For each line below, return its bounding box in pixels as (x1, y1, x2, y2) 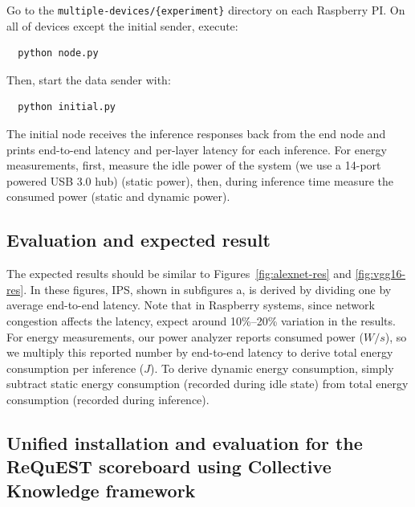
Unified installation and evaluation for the (6, 430, 363, 455)
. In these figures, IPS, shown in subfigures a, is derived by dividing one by (23, 280, 392, 297)
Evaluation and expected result (6, 227, 271, 252)
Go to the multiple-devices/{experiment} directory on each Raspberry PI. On (6, 2, 405, 18)
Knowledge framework (6, 477, 196, 502)
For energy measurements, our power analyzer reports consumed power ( (6, 328, 364, 345)
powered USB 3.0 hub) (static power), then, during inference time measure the (6, 172, 393, 189)
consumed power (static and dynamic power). (6, 188, 230, 205)
